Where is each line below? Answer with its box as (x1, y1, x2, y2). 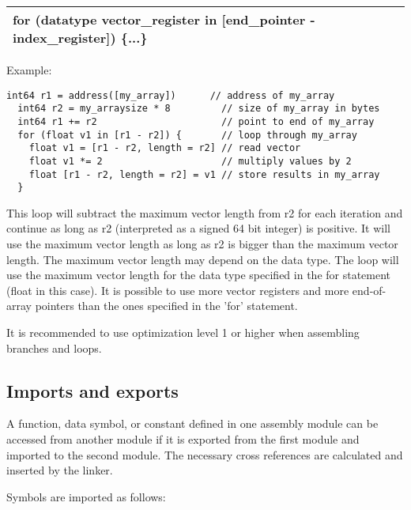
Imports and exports (6, 378, 179, 402)
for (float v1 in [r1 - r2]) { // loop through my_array (17, 129, 357, 141)
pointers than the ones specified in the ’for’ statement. (35, 297, 298, 314)
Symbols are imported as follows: (6, 488, 166, 504)
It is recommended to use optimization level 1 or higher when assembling (6, 324, 360, 340)
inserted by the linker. (6, 462, 113, 478)
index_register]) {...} (13, 28, 148, 47)
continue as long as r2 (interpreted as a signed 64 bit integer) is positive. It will (6, 220, 390, 236)
